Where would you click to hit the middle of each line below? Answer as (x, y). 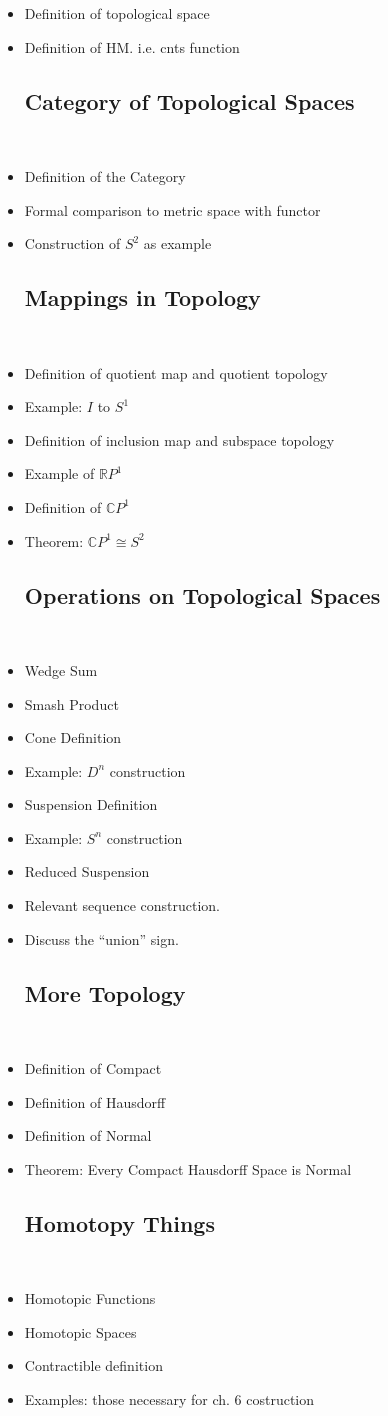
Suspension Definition (91, 804)
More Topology (105, 992)
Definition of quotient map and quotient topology (176, 372)
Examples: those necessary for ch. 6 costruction (169, 1399)
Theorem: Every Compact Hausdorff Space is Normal (188, 1168)
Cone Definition (73, 737)
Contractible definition (93, 1365)
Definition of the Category (105, 175)
